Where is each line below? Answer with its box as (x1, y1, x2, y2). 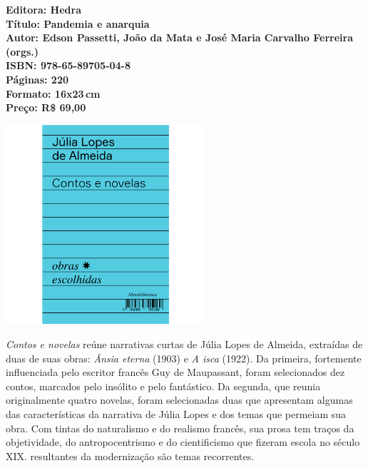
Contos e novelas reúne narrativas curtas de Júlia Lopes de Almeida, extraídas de (6, 337, 363, 352)
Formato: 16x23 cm (6, 86, 101, 101)
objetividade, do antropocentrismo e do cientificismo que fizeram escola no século (6, 434, 360, 449)
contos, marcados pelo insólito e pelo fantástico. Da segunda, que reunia (6, 378, 321, 393)
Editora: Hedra (6, 2, 81, 16)
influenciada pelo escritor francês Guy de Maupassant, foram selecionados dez (6, 365, 345, 380)
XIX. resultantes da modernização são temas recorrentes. (6, 448, 255, 463)
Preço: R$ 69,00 (6, 100, 86, 115)
